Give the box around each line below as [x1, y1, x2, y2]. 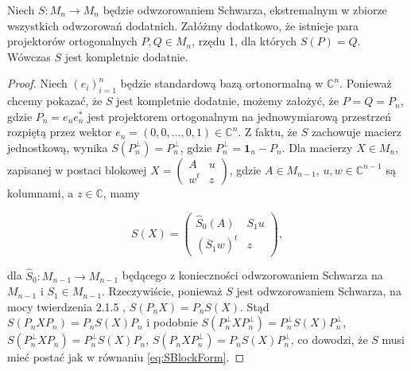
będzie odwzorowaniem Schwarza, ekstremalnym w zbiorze [103, 2, 387, 18]
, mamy [103, 184, 140, 201]
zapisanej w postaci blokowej [7, 161, 147, 178]
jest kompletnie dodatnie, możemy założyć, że [116, 92, 339, 109]
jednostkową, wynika [7, 139, 108, 155]
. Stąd [239, 298, 269, 314]
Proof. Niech [7, 75, 68, 92]
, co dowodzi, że [290, 331, 368, 348]
